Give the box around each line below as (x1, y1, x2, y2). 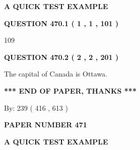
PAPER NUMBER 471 (4, 119, 87, 130)
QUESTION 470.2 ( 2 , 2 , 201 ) (4, 51, 119, 62)
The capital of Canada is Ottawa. (4, 68, 108, 79)
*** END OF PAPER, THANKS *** (4, 85, 136, 96)
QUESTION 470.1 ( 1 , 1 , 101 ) (4, 18, 119, 28)
